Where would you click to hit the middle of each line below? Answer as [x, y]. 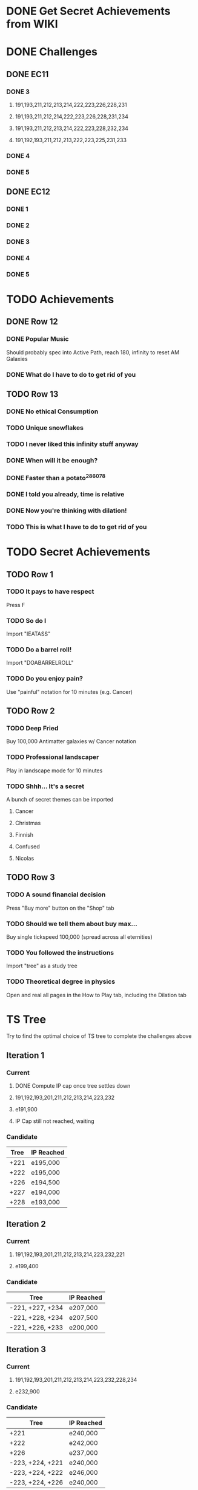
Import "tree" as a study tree [42, 966]
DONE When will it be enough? [52, 460]
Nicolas [25, 858]
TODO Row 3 [31, 877]
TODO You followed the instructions [60, 952]
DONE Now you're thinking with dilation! [67, 510]
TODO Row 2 [31, 711]
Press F [16, 605]
